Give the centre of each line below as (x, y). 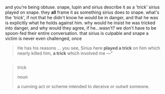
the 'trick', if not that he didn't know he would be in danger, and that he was (82, 17)
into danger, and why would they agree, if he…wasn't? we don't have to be (81, 28)
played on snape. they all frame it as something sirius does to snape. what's (82, 12)
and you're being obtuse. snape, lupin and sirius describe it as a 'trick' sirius (82, 7)
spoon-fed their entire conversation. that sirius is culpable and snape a (77, 33)
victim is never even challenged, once (44, 38)
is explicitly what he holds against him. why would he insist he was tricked (80, 23)
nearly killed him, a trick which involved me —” (65, 53)
